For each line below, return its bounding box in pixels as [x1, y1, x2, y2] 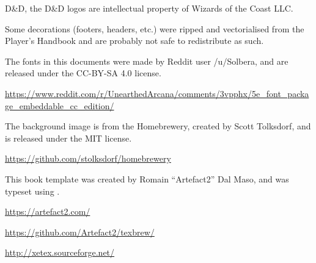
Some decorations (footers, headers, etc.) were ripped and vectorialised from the [5, 22, 304, 35]
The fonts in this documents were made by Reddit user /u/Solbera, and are [5, 54, 288, 67]
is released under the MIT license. [5, 131, 132, 144]
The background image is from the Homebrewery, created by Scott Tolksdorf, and [5, 120, 311, 132]
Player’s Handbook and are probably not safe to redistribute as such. [5, 34, 264, 47]
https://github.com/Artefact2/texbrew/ [5, 225, 155, 238]
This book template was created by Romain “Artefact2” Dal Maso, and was [5, 172, 289, 185]
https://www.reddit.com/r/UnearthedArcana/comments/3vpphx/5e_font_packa [5, 87, 309, 99]
